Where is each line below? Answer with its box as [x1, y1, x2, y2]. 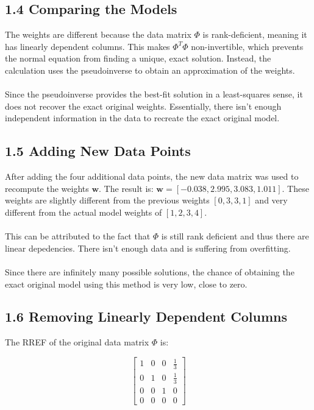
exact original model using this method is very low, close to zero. [5, 277, 248, 290]
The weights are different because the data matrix [5, 28, 191, 41]
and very [255, 194, 288, 207]
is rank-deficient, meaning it [202, 28, 307, 41]
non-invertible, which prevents [191, 40, 304, 52]
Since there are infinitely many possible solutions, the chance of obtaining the [5, 265, 294, 278]
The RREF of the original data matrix [5, 336, 149, 348]
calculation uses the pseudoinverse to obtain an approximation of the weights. [5, 63, 295, 76]
